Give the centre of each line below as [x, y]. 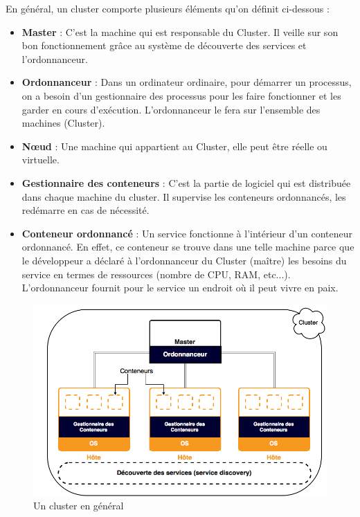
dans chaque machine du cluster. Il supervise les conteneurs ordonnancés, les [184, 196]
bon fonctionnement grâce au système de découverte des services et [164, 45]
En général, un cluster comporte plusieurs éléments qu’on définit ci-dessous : [168, 8]
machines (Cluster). [63, 123]
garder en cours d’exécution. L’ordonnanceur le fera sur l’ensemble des [171, 109]
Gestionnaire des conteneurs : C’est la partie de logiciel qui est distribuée [186, 182]
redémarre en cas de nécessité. [85, 210]
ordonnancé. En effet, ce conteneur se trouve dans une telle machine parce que [188, 247]
